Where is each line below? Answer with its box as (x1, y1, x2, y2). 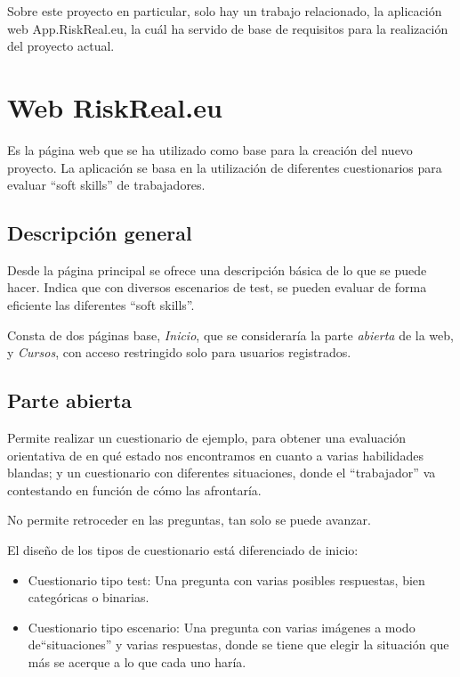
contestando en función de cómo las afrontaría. (7, 480, 262, 499)
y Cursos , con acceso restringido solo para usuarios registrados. (7, 343, 351, 362)
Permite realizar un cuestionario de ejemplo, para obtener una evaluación (7, 428, 407, 447)
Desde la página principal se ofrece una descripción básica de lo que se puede (7, 260, 427, 279)
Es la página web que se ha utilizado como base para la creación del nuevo (7, 140, 413, 159)
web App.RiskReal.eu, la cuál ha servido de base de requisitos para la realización (7, 19, 448, 37)
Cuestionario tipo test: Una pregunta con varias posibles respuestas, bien (28, 570, 425, 589)
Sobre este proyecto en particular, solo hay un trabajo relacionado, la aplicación (7, 2, 442, 20)
